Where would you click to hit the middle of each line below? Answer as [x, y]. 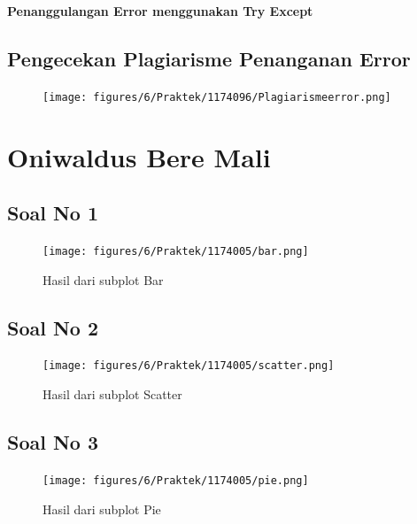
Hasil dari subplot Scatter [112, 394]
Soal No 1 [53, 213]
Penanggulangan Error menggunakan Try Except [160, 11]
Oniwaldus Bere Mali [139, 156]
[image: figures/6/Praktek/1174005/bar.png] [176, 252]
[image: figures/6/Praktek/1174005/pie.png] [176, 480]
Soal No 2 [53, 327]
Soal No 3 [53, 442]
